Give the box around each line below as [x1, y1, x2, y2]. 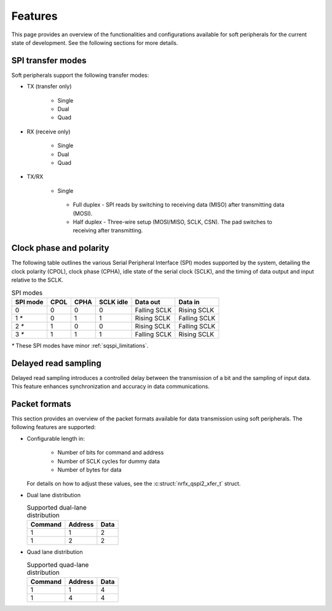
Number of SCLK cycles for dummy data [57, 457, 160, 465]
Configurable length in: [26, 435, 85, 442]
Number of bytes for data [57, 466, 122, 473]
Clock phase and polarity [11, 243, 109, 253]
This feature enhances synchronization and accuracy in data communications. [11, 383, 210, 390]
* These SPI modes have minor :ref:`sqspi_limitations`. [11, 342, 149, 349]
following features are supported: [11, 424, 96, 431]
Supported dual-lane [26, 503, 87, 512]
